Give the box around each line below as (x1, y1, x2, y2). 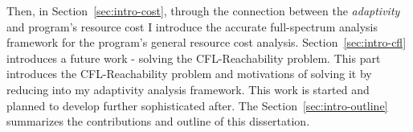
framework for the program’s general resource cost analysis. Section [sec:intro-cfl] (6, 34, 407, 51)
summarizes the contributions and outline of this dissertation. (6, 113, 310, 130)
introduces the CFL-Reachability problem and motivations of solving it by (6, 65, 372, 82)
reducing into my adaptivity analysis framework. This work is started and (6, 80, 370, 97)
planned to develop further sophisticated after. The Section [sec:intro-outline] (6, 97, 388, 113)
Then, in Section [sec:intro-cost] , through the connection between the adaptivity (6, 2, 400, 19)
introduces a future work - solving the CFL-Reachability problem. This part (6, 49, 381, 66)
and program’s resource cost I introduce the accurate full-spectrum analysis (6, 18, 378, 35)
